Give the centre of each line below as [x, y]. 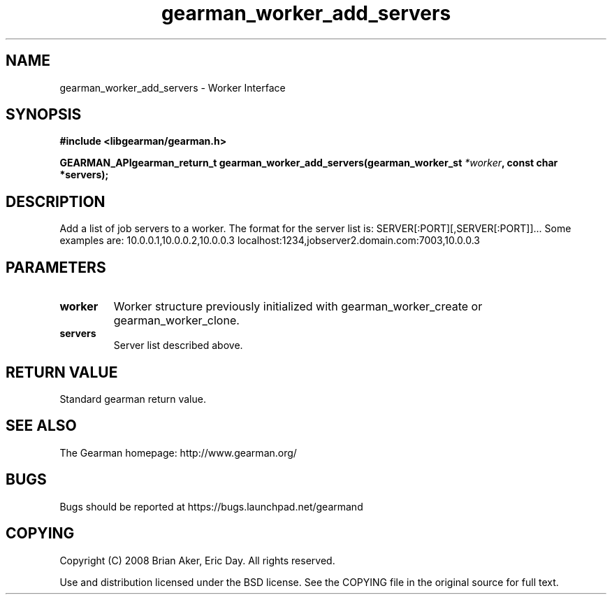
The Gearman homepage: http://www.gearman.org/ [178, 452]
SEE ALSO [41, 426]
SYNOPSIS [44, 115]
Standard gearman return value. [133, 399]
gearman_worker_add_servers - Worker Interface [173, 87]
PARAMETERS [56, 267]
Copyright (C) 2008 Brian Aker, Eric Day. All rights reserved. [197, 560]
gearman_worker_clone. [176, 321]
